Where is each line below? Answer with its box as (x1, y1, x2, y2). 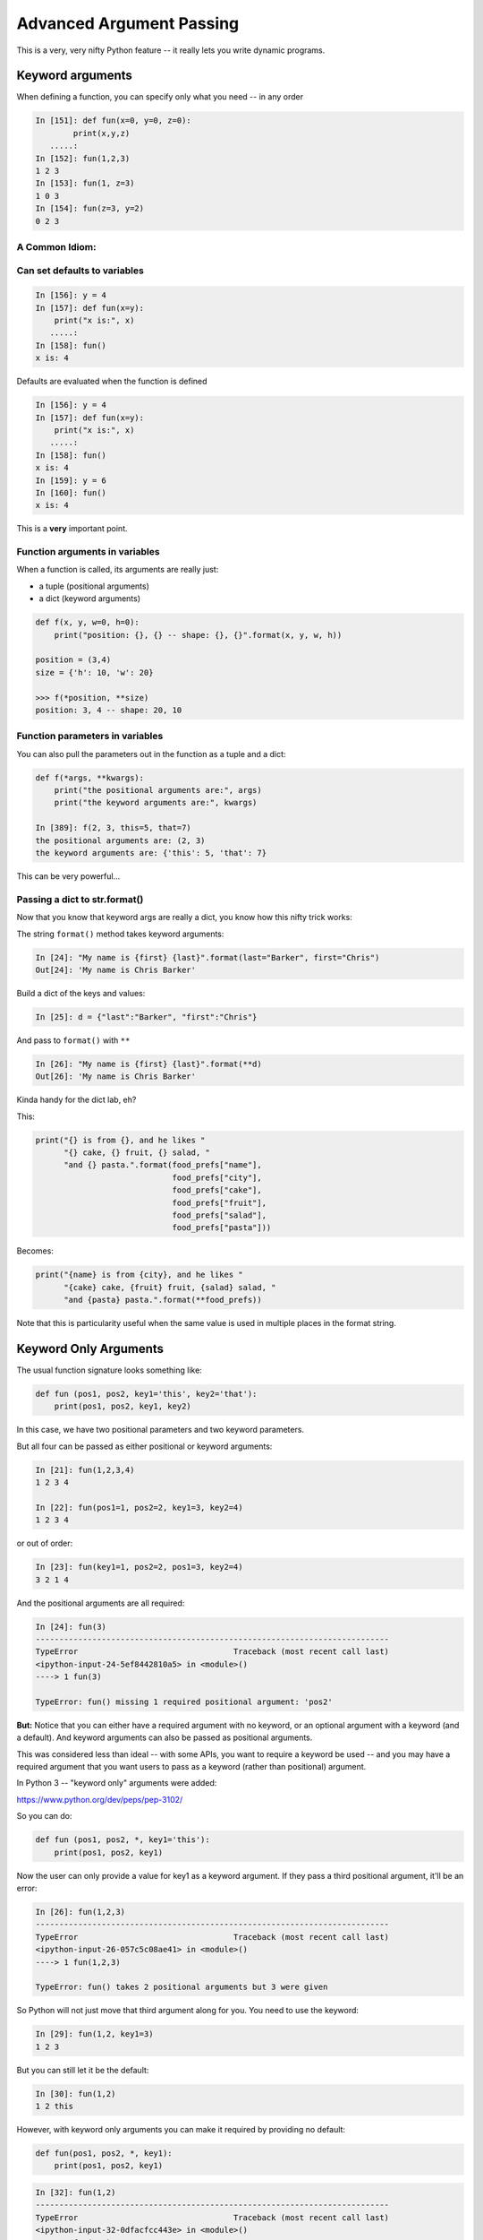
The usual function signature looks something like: (16, 1365, 203, 1375)
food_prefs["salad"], (172, 1210, 267, 1220)
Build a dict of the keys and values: (16, 987, 146, 998)
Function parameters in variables (16, 730, 164, 743)
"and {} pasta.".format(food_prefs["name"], (64, 1160, 263, 1170)
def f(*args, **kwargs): (35, 772, 145, 783)
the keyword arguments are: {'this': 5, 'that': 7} (35, 848, 267, 857)
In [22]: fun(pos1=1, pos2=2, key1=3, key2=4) (35, 1502, 243, 1512)
